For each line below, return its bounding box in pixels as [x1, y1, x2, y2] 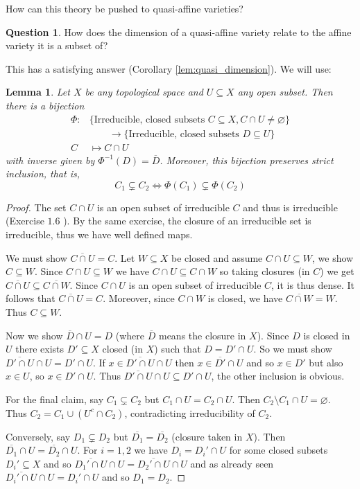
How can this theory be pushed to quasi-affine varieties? [6, 1, 243, 15]
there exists [15, 341, 65, 356]
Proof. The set [6, 199, 67, 214]
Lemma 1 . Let [6, 85, 70, 99]
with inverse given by [6, 152, 95, 167]
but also [309, 355, 343, 369]
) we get [320, 264, 354, 278]
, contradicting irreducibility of [124, 405, 255, 420]
